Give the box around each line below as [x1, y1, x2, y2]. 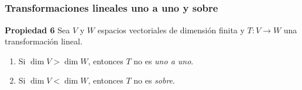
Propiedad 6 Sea [5, 23, 70, 36]
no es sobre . [133, 74, 175, 86]
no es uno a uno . [133, 54, 194, 67]
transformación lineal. [5, 35, 83, 47]
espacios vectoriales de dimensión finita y [97, 23, 245, 36]
